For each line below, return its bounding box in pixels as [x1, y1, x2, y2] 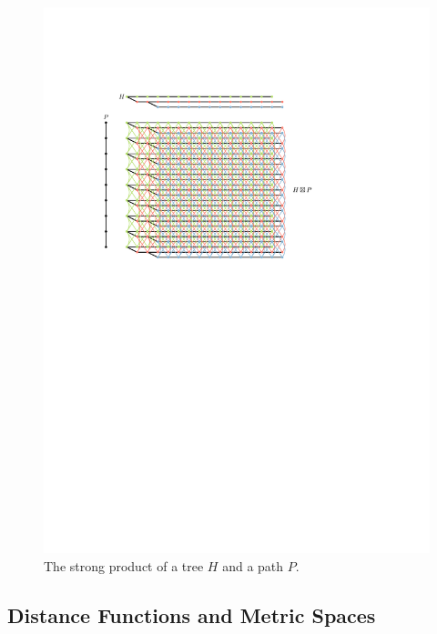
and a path [222, 556, 284, 575]
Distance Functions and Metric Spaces [7, 600, 376, 629]
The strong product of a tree [44, 556, 204, 575]
